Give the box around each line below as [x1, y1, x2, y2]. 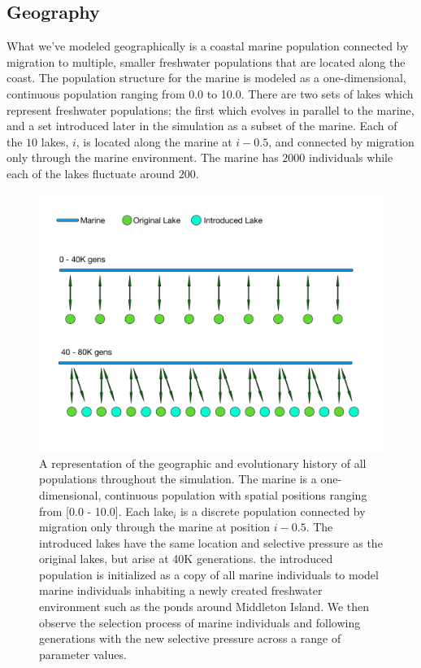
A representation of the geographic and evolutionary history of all [39, 454, 367, 471]
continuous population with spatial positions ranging [104, 486, 367, 503]
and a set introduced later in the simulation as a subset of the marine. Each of [7, 117, 397, 134]
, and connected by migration [268, 133, 414, 150]
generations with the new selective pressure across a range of [39, 630, 341, 647]
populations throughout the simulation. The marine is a [39, 470, 317, 487]
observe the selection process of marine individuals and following [39, 613, 361, 631]
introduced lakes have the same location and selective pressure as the [39, 534, 383, 551]
